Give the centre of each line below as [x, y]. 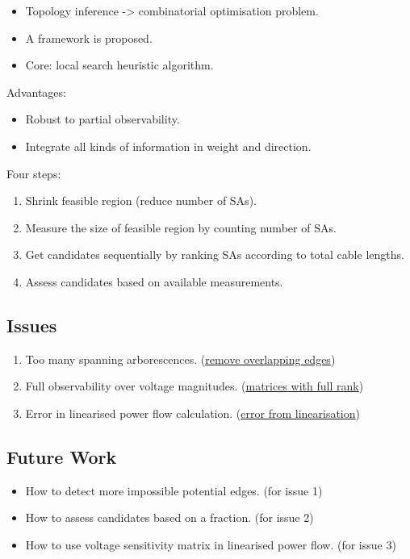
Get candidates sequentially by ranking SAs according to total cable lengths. [215, 254]
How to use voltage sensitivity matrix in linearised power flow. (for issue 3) [211, 544]
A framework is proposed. [89, 38]
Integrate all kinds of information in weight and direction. [168, 146]
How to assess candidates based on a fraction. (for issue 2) [169, 517]
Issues [32, 325]
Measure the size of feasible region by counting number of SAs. [181, 227]
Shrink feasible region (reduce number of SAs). [141, 200]
